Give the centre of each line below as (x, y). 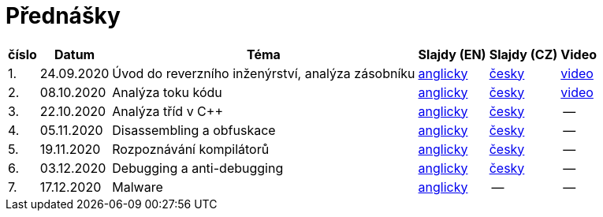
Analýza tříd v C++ (167, 111)
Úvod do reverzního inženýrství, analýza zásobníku (264, 73)
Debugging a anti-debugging (198, 168)
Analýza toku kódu (167, 92)
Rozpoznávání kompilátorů (191, 149)
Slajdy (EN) (452, 54)
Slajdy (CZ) (523, 54)
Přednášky (63, 16)
